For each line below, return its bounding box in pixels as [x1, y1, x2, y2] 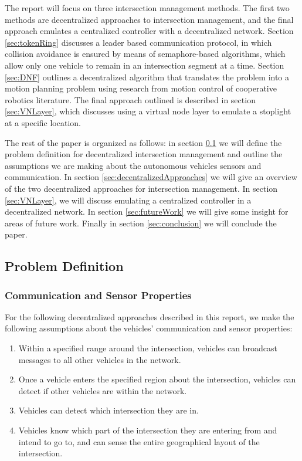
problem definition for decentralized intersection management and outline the [5, 148, 283, 160]
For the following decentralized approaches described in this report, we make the [5, 310, 294, 323]
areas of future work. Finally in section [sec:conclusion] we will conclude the [5, 216, 277, 229]
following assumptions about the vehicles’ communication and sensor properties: [5, 322, 293, 334]
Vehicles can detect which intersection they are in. [18, 404, 199, 416]
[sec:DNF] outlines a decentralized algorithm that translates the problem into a [5, 70, 290, 83]
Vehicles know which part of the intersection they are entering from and [18, 424, 277, 436]
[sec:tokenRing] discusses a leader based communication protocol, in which [5, 36, 272, 48]
